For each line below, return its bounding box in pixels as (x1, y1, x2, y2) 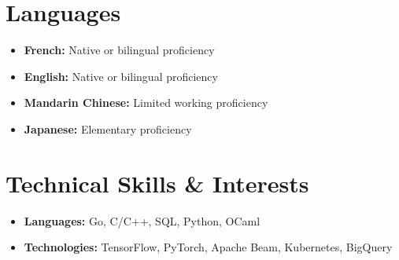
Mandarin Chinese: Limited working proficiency (24, 94, 268, 111)
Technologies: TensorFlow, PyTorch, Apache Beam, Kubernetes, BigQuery (24, 239, 393, 255)
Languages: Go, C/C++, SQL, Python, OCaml (24, 212, 260, 229)
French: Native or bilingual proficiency (24, 42, 215, 58)
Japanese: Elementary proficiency (24, 120, 192, 137)
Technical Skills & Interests (6, 167, 309, 199)
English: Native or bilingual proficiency (24, 68, 218, 84)
